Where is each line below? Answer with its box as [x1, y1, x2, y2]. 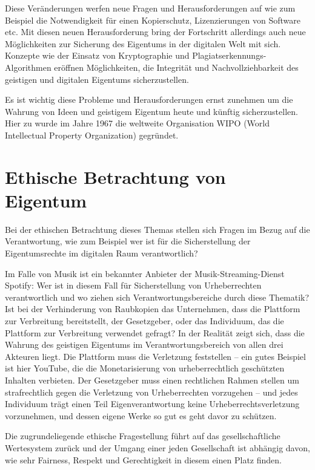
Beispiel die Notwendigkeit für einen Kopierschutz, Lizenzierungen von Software [5, 13, 300, 26]
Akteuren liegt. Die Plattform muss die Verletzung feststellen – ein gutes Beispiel [5, 350, 306, 362]
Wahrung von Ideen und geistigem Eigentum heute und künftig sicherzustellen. [5, 105, 298, 117]
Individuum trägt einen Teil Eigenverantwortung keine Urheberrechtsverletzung [5, 397, 300, 410]
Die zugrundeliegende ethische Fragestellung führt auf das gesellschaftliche [5, 429, 280, 442]
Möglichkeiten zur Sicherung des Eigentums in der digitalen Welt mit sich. [5, 37, 281, 50]
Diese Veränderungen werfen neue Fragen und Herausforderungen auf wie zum [5, 2, 296, 14]
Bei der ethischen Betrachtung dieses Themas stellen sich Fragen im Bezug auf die [5, 223, 310, 235]
